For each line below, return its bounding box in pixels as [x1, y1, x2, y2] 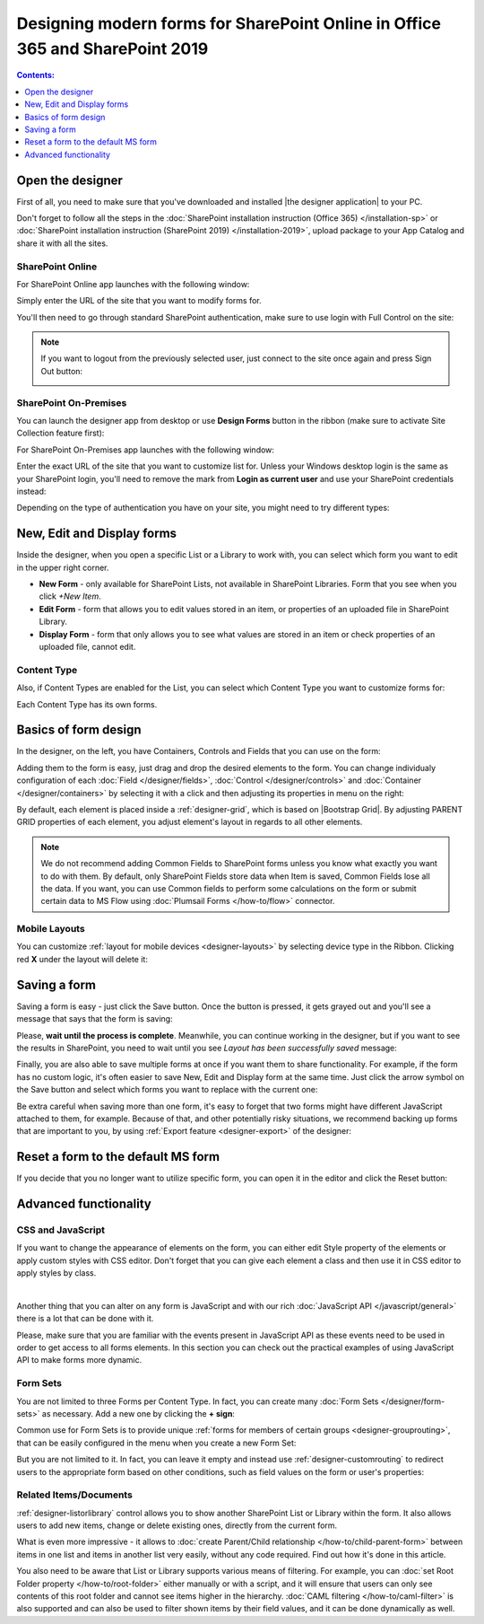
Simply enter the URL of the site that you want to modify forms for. [16, 295, 262, 306]
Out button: [40, 365, 83, 376]
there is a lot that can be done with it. [16, 1313, 154, 1324]
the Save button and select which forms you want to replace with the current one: [16, 1084, 318, 1095]
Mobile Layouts [16, 923, 85, 935]
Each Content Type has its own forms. [16, 698, 158, 709]
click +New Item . [39, 591, 102, 601]
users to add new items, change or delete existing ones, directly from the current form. [16, 1520, 338, 1531]
